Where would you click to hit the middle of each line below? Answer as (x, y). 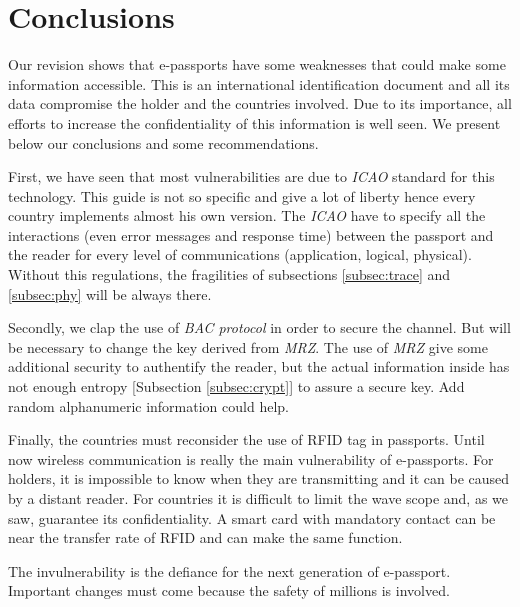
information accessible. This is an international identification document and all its (259, 83)
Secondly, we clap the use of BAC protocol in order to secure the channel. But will (259, 327)
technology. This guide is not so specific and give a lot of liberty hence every (242, 195)
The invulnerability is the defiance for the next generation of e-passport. (229, 570)
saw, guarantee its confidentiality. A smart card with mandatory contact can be (252, 517)
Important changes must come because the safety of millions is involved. (229, 590)
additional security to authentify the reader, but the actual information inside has (259, 366)
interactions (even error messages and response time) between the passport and (251, 234)
